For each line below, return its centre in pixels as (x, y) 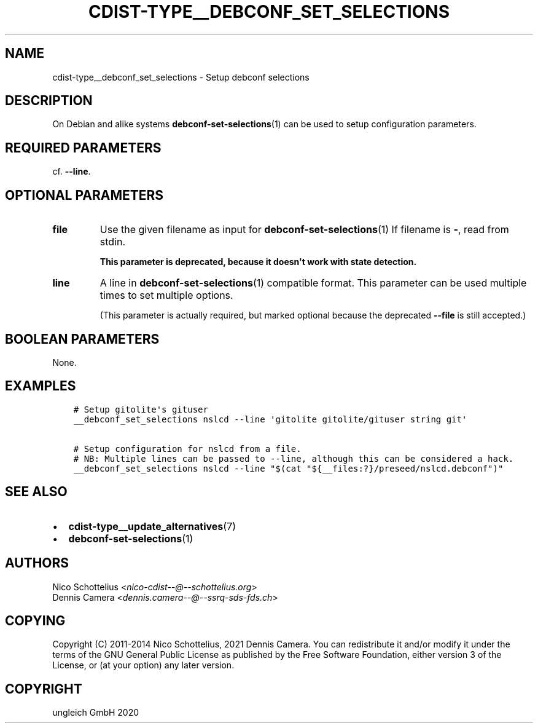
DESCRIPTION (49, 101)
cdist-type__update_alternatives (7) (152, 526)
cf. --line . (72, 172)
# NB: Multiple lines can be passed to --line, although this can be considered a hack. (294, 458)
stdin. (113, 242)
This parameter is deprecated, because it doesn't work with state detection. (258, 262)
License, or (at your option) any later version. (143, 665)
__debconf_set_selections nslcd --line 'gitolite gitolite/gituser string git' (270, 419)
